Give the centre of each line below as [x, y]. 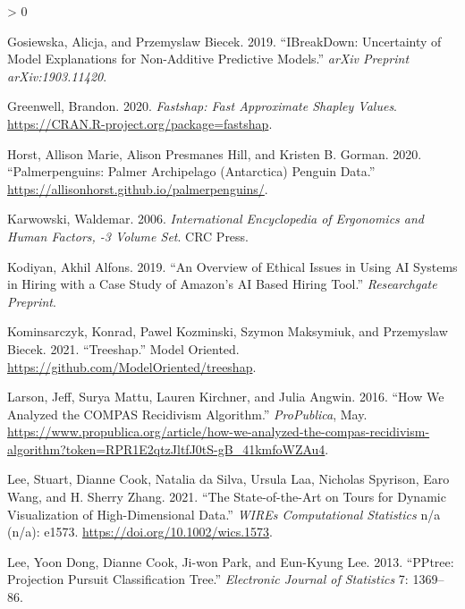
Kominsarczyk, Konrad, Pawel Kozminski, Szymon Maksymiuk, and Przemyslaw [228, 331]
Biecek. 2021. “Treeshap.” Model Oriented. [123, 348]
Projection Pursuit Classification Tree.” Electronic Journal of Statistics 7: [208, 579]
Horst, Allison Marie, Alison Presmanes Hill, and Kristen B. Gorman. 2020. [215, 153]
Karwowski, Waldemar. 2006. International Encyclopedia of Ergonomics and [216, 219]
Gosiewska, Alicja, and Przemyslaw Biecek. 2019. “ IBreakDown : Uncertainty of [224, 41]
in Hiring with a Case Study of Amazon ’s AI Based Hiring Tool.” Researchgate [222, 284]
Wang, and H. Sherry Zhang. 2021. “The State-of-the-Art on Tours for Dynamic [227, 497]
